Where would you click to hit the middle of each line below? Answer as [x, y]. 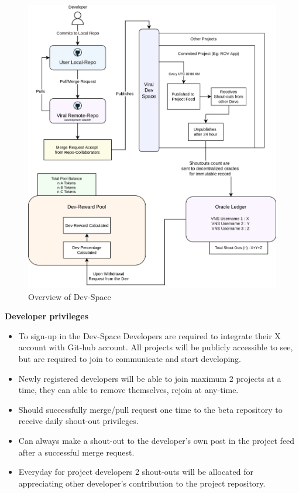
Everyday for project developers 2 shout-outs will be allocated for [136, 472]
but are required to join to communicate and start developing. [130, 359]
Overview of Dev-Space [70, 296]
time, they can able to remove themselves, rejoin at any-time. [128, 390]
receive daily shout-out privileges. [78, 421]
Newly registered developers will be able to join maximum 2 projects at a [150, 378]
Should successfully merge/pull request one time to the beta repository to [150, 409]
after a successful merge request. [76, 452]
